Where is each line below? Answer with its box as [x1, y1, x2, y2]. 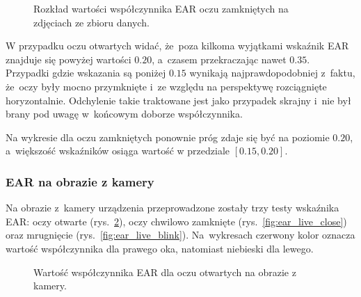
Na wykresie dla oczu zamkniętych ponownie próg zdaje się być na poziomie [6, 129, 330, 144]
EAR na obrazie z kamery [6, 172, 154, 190]
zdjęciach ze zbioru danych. [33, 15, 150, 29]
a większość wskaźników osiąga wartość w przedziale [6, 143, 230, 158]
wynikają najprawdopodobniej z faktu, [189, 65, 355, 80]
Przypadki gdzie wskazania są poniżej [6, 65, 166, 80]
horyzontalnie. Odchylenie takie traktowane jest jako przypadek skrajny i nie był [6, 93, 351, 107]
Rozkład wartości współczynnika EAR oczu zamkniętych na [33, 1, 289, 15]
